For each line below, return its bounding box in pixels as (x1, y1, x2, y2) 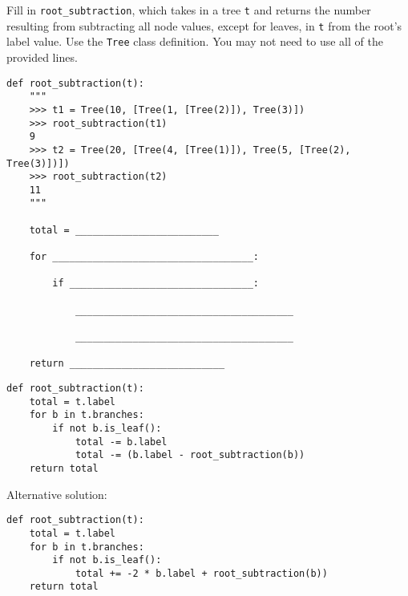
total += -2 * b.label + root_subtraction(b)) (75, 567, 328, 579)
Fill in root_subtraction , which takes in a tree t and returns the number (6, 2, 371, 18)
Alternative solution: (6, 485, 107, 502)
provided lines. (6, 48, 78, 65)
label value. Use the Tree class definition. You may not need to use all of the (6, 33, 383, 50)
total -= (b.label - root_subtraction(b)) (75, 449, 305, 461)
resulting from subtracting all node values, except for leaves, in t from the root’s (6, 17, 402, 34)
